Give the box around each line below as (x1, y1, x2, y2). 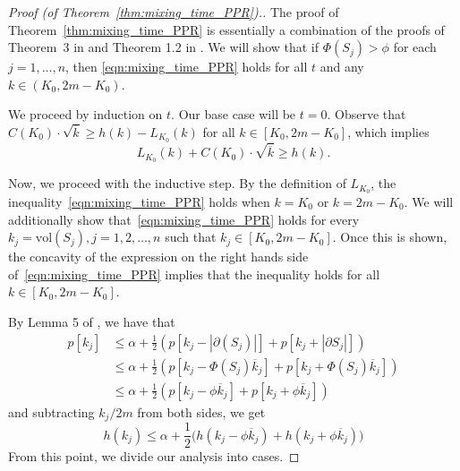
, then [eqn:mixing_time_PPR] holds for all (65, 57, 308, 76)
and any (319, 57, 364, 76)
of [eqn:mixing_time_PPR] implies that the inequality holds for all (8, 264, 380, 283)
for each (393, 38, 437, 56)
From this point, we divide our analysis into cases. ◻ (8, 447, 300, 466)
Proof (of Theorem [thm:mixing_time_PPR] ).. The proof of (8, 3, 339, 21)
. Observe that (327, 105, 406, 124)
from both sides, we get (137, 402, 266, 421)
